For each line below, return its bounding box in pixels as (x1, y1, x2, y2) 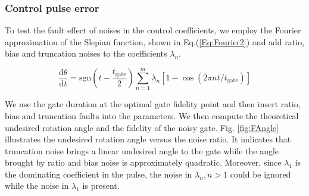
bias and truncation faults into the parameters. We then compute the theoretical (5, 109, 299, 122)
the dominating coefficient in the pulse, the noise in (5, 167, 192, 180)
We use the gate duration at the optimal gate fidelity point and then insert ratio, (5, 98, 301, 110)
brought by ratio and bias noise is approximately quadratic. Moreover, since (5, 156, 282, 169)
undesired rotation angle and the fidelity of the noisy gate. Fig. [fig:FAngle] (5, 121, 279, 133)
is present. (82, 179, 120, 192)
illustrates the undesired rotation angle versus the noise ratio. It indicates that (5, 133, 291, 145)
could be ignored (230, 167, 291, 180)
